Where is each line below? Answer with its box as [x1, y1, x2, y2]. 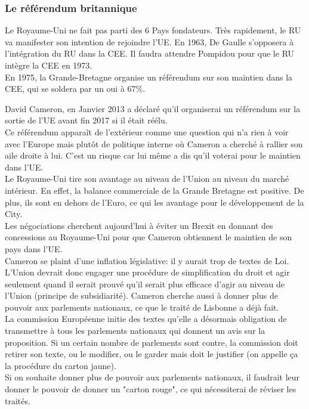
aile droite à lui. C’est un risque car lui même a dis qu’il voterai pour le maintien [5, 149, 301, 162]
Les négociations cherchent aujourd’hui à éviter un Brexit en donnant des [5, 219, 273, 231]
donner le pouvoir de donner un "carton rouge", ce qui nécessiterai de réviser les [5, 383, 296, 395]
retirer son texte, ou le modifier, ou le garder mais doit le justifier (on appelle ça [5, 348, 298, 360]
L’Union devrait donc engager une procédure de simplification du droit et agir [5, 266, 290, 278]
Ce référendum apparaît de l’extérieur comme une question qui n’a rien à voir [5, 125, 289, 138]
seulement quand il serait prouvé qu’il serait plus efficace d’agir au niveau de [5, 277, 285, 290]
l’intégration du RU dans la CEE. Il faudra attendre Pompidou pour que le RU [5, 47, 295, 60]
